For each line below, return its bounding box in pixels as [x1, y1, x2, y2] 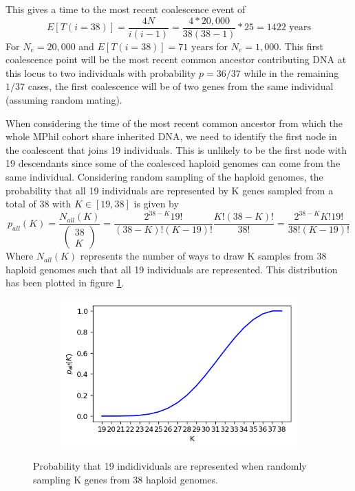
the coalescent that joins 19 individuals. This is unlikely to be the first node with [6, 142, 347, 157]
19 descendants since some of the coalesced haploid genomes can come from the [6, 156, 341, 170]
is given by [133, 196, 179, 211]
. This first [279, 38, 323, 53]
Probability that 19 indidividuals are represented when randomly [33, 459, 307, 473]
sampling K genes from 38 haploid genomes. [33, 472, 218, 486]
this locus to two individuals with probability [6, 65, 196, 80]
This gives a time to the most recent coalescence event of [6, 2, 246, 16]
